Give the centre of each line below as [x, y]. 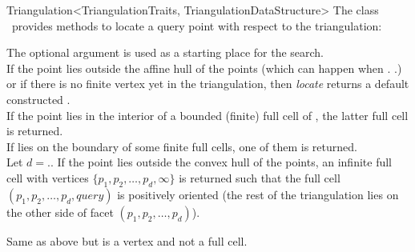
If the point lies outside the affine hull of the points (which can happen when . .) [204, 68]
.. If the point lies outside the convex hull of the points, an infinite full [220, 162]
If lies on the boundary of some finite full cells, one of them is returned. [182, 146]
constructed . [38, 99]
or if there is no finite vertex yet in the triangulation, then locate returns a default [208, 84]
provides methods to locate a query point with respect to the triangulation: [197, 25]
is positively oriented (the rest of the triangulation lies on [258, 194]
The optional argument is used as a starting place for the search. [165, 52]
